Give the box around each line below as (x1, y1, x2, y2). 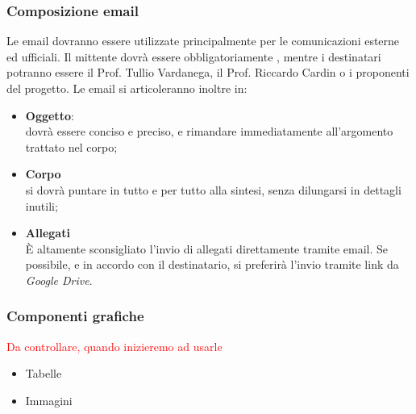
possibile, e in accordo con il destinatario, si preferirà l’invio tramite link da (25, 256, 399, 273)
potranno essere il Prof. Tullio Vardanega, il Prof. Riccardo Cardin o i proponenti (6, 64, 410, 81)
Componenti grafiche (6, 306, 144, 326)
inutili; (25, 197, 58, 214)
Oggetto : (25, 107, 74, 123)
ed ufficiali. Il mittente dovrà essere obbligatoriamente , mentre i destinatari (6, 48, 381, 65)
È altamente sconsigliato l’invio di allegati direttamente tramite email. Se (25, 240, 388, 257)
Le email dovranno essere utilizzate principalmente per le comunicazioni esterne (6, 32, 400, 49)
